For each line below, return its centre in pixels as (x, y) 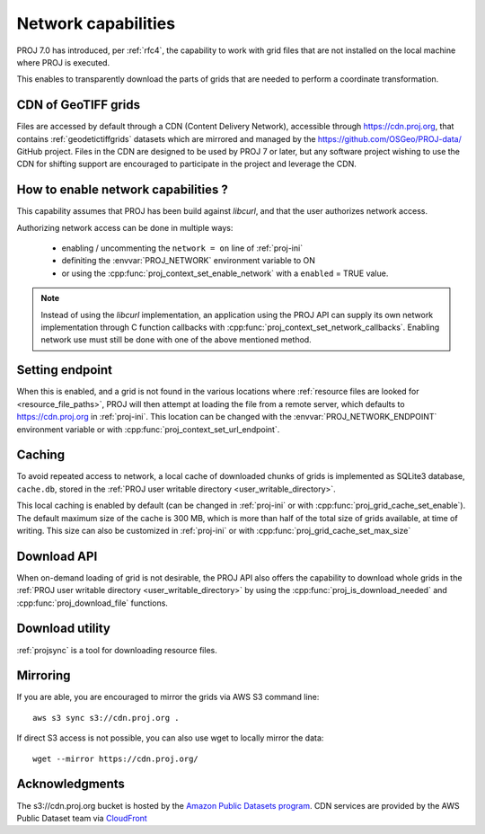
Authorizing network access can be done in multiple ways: (125, 227)
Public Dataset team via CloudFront (82, 818)
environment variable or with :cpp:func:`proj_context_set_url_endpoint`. (148, 429)
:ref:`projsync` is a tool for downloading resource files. (117, 650)
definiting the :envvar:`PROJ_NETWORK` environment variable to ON (189, 261)
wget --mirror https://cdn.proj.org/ (116, 759)
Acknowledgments (71, 784)
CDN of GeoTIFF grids (79, 105)
